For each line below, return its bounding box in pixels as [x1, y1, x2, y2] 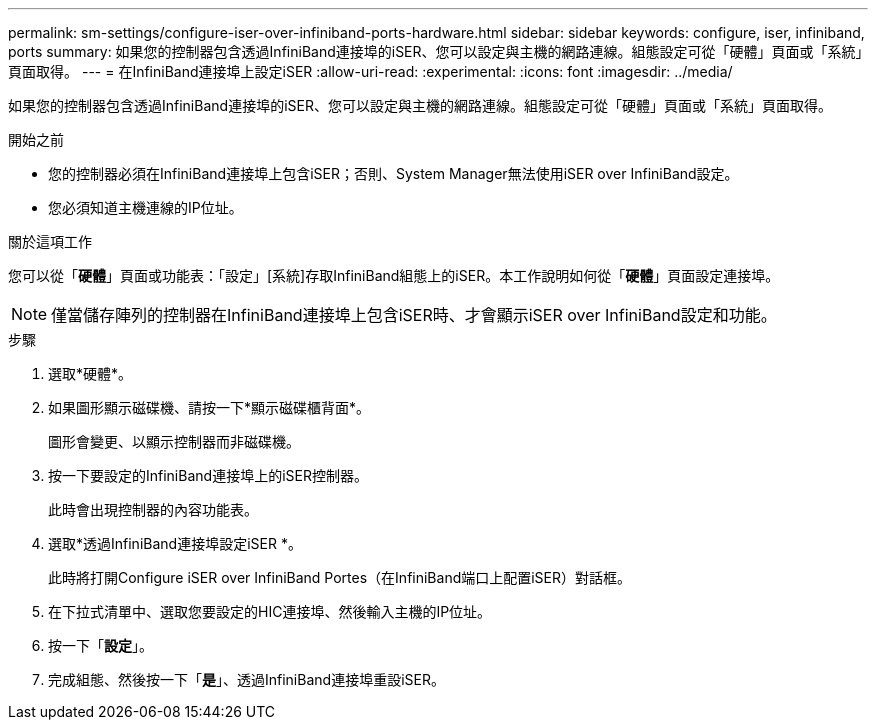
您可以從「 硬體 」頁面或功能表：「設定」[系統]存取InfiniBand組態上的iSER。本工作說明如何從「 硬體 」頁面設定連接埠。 [8, 267, 780, 284]
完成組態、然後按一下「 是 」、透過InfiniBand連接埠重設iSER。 [48, 671, 445, 688]
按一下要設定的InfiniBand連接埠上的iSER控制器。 [48, 467, 368, 484]
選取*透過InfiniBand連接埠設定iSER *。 [48, 535, 302, 552]
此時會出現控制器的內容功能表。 [48, 501, 258, 518]
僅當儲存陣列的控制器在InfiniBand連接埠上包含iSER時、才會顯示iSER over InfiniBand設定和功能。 [51, 305, 777, 325]
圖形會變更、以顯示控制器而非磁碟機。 [48, 433, 300, 450]
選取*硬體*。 [48, 365, 133, 382]
